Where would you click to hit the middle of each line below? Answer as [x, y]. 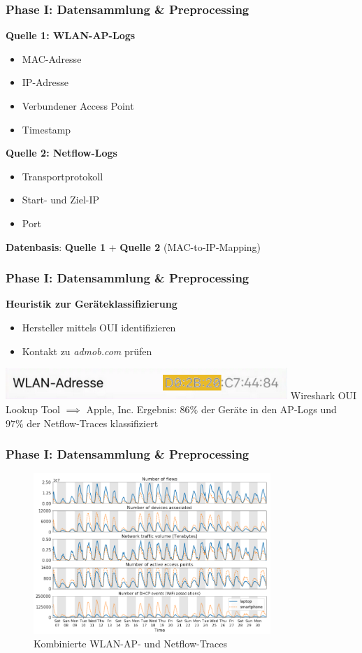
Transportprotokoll [63, 176]
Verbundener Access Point [78, 106]
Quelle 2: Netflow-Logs [61, 153]
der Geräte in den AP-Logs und [269, 409]
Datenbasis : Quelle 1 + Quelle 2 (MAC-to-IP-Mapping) [133, 246]
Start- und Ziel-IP [61, 200]
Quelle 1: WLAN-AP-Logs [71, 35]
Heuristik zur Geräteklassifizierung [92, 304]
